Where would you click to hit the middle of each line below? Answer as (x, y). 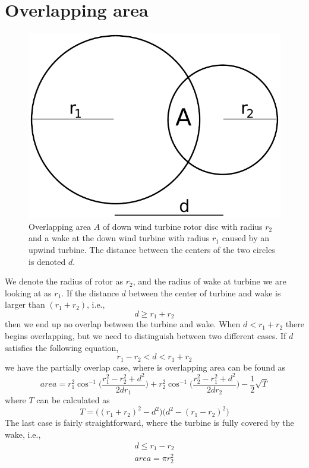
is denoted (47, 261)
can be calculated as (73, 400)
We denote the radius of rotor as (64, 281)
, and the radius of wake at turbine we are (209, 281)
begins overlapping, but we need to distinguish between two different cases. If (146, 335)
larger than (25, 304)
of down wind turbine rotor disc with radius (182, 226)
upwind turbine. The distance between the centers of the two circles (152, 249)
